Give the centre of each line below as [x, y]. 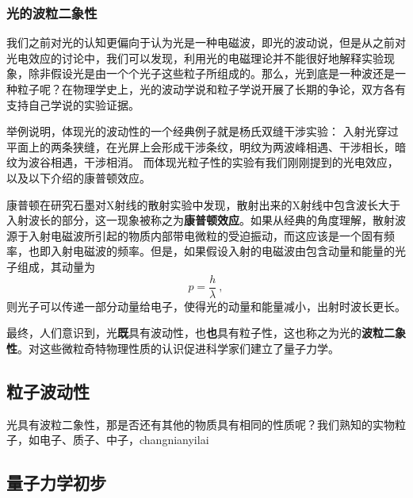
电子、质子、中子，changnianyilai [124, 440]
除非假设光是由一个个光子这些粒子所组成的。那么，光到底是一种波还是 [211, 73]
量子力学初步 [56, 483]
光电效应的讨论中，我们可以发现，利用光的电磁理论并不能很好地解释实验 [195, 57]
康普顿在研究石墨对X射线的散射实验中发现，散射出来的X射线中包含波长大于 [203, 204]
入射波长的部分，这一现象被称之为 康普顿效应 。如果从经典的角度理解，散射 [201, 220]
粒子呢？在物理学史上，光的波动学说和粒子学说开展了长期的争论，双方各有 [211, 89]
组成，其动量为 [56, 266]
